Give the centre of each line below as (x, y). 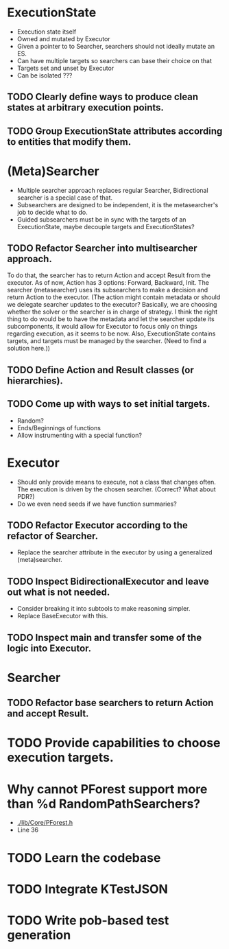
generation (39, 935)
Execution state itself (47, 32)
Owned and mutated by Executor (64, 38)
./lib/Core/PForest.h (45, 823)
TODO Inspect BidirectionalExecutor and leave (108, 581)
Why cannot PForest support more (107, 789)
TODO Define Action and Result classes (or (100, 370)
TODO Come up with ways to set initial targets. (109, 404)
